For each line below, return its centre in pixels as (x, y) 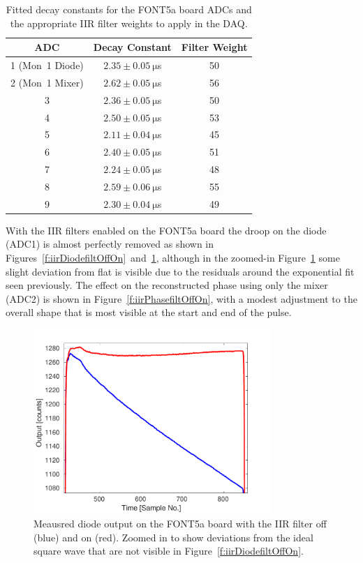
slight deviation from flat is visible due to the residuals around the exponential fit (180, 271)
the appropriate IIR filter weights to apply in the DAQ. (129, 23)
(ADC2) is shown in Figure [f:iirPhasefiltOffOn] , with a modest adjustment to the (181, 298)
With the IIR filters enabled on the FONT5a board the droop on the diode (166, 230)
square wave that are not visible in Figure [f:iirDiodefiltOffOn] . (169, 551)
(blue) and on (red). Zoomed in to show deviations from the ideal (173, 537)
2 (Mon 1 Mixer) (47, 82)
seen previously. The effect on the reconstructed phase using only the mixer (167, 285)
